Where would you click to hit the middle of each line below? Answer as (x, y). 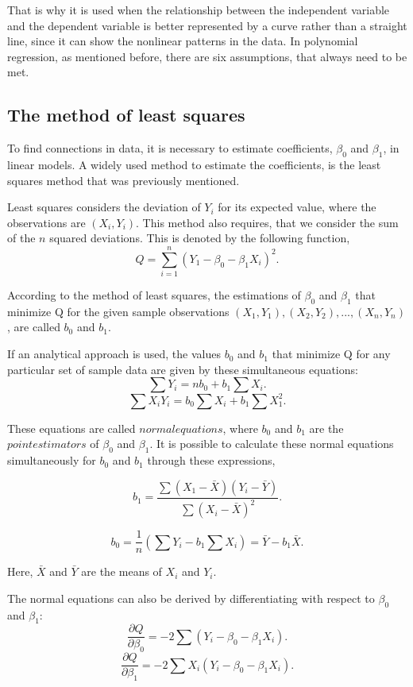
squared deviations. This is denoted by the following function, (200, 238)
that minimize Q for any (331, 354)
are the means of (122, 571)
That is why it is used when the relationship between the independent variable (199, 10)
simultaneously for (52, 460)
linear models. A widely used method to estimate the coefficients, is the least (194, 164)
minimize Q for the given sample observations (118, 311)
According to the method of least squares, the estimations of (154, 295)
